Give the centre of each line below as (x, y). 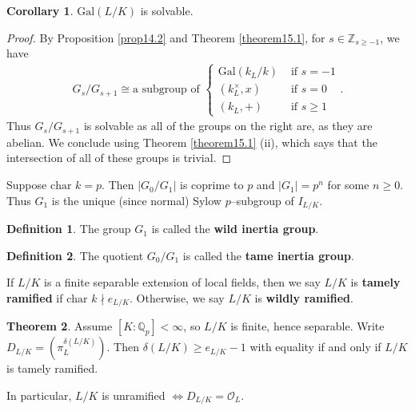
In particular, (39, 395)
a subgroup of (166, 90)
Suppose (27, 185)
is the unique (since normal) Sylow (136, 200)
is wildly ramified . (304, 297)
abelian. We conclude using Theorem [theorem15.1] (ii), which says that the (192, 142)
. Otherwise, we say (177, 297)
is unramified (134, 395)
